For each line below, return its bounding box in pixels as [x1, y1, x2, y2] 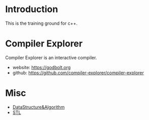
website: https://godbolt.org [12, 64, 71, 70]
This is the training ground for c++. [5, 20, 78, 26]
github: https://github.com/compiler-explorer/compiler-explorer [12, 70, 144, 76]
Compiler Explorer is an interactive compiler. [5, 54, 97, 61]
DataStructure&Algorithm [12, 104, 65, 110]
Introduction [5, 4, 58, 15]
